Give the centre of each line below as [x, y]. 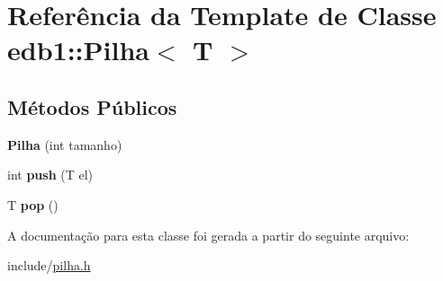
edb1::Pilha [78, 50]
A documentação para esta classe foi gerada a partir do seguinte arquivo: [208, 235]
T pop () [33, 204]
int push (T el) [50, 175]
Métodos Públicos [92, 106]
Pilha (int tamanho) [65, 144]
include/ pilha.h [49, 265]
